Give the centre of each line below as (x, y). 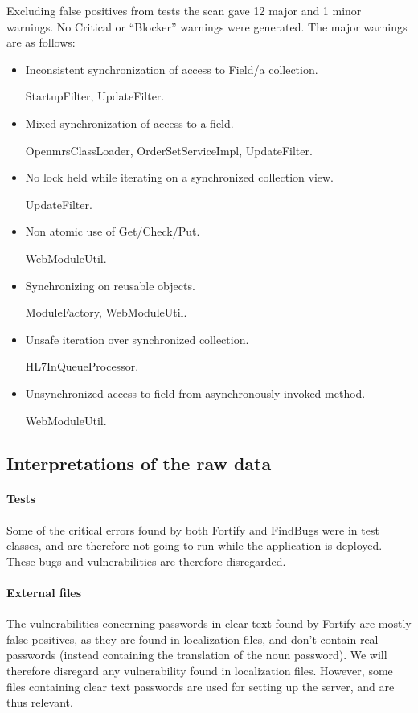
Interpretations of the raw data (139, 463)
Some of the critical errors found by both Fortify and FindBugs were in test (193, 529)
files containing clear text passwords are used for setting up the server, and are (201, 686)
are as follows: (41, 42)
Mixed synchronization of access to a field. (129, 123)
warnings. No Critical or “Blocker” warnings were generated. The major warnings (207, 26)
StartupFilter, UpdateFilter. (95, 96)
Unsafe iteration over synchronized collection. (137, 339)
